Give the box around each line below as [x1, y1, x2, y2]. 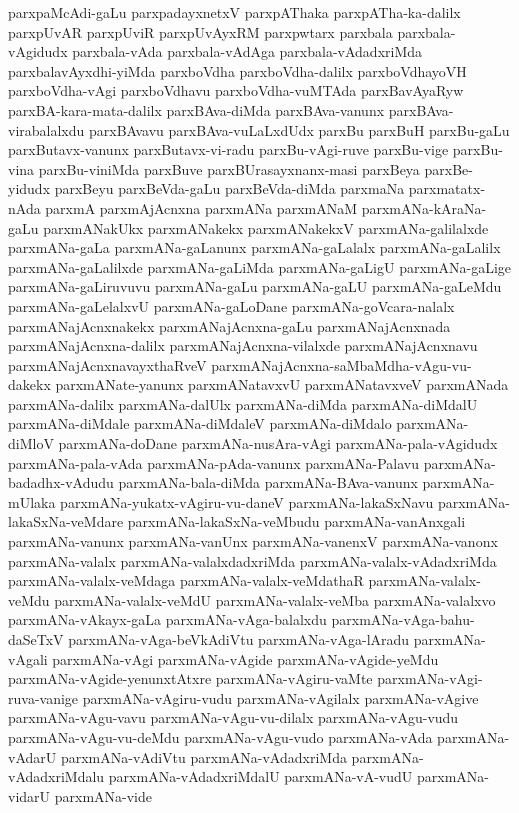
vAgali [8, 648, 48, 669]
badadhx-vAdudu [8, 472, 114, 493]
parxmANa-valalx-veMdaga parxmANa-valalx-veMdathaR [8, 570, 364, 591]
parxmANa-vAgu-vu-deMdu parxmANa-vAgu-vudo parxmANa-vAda [8, 726, 433, 747]
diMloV [8, 433, 54, 454]
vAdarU [8, 746, 57, 767]
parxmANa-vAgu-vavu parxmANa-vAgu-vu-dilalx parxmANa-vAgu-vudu [8, 707, 459, 728]
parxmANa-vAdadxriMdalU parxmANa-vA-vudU [108, 766, 413, 787]
